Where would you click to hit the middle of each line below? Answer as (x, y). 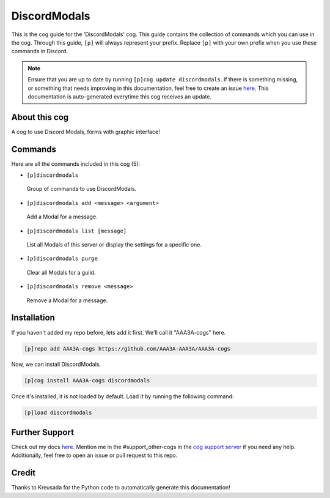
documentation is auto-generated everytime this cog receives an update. (120, 96)
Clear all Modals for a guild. (61, 272)
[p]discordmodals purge (62, 259)
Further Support (43, 432)
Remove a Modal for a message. (67, 300)
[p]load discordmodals (58, 413)
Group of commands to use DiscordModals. (82, 189)
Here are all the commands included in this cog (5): (76, 164)
